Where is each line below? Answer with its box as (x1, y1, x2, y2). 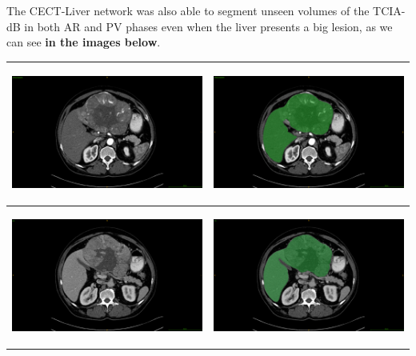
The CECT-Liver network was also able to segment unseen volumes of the (6, 2, 370, 18)
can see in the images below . (6, 34, 161, 50)
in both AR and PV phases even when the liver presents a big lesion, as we (24, 18, 393, 34)
